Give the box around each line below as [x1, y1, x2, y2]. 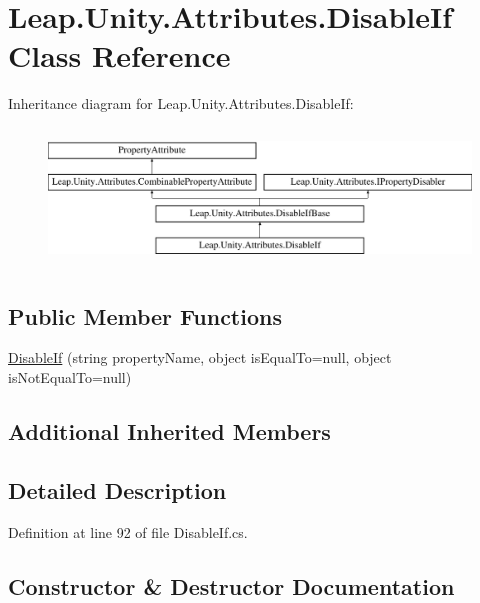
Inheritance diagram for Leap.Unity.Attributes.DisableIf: [8, 93, 354, 114]
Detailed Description [8, 474, 227, 505]
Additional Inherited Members [8, 415, 331, 446]
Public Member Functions [8, 300, 282, 331]
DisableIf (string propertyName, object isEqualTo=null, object [8, 347, 392, 368]
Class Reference [8, 35, 231, 76]
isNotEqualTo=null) [8, 367, 132, 387]
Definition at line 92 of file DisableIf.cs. [8, 521, 248, 542]
